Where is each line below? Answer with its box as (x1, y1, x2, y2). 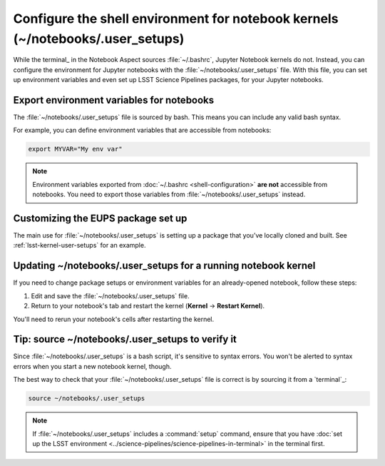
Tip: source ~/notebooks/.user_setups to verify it (13, 333, 237, 345)
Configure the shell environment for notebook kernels (13, 11, 339, 26)
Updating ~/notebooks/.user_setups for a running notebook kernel (13, 260, 316, 272)
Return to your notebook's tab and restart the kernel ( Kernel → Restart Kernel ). (31, 302, 265, 310)
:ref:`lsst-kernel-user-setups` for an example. (13, 241, 146, 250)
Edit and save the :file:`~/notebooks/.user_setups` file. (31, 291, 190, 300)
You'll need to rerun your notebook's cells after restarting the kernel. (13, 315, 215, 323)
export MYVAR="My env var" (28, 145, 123, 153)
